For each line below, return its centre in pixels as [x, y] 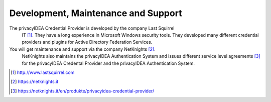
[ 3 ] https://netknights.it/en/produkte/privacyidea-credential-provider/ [83, 91]
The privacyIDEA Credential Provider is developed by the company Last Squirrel [92, 28]
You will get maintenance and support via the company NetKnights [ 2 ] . [82, 49]
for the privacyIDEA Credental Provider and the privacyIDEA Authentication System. [108, 63]
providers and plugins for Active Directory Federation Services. [87, 42]
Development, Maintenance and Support [96, 13]
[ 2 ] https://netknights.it [35, 82]
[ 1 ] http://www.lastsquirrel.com [43, 72]
